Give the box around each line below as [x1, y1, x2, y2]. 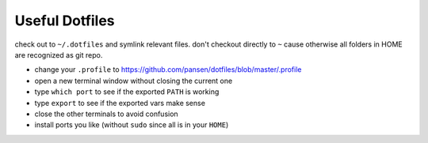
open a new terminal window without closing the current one [34, 76, 233, 85]
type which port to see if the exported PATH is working [34, 87, 220, 96]
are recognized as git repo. [14, 50, 103, 59]
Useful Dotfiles [14, 12, 115, 29]
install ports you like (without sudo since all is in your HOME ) [34, 120, 229, 130]
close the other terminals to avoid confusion [34, 109, 178, 119]
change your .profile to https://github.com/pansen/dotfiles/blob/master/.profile [34, 65, 302, 74]
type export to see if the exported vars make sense [34, 98, 206, 107]
